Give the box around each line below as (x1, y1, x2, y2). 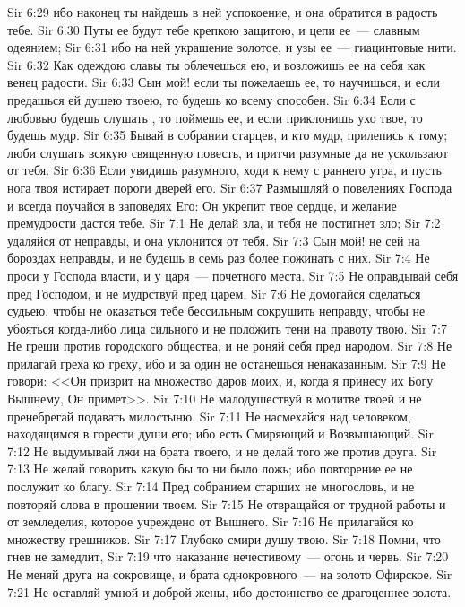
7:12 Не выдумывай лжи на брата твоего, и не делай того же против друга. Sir (7, 441, 437, 460)
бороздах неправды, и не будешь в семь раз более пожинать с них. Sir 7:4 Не (7, 248, 430, 267)
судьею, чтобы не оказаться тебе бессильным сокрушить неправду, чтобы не (7, 301, 426, 320)
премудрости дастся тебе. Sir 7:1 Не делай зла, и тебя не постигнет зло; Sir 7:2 (7, 213, 441, 232)
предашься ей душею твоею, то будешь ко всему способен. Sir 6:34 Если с (7, 90, 416, 108)
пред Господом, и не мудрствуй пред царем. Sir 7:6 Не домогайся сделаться (7, 283, 421, 302)
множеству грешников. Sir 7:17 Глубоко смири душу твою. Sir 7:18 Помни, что (7, 529, 441, 548)
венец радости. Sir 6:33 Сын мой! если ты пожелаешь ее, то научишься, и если (7, 73, 440, 91)
